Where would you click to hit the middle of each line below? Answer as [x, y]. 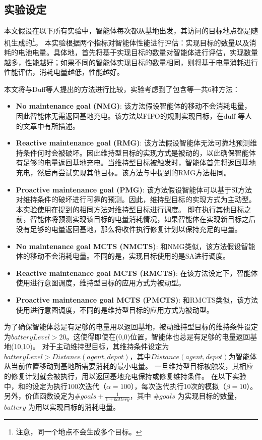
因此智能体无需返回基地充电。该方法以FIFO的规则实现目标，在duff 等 [130, 116]
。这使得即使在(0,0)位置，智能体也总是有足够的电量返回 [158, 336]
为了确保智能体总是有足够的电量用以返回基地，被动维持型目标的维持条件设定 [131, 327]
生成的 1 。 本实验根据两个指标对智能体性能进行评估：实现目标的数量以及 [130, 41]
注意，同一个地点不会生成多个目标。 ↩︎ [79, 431]
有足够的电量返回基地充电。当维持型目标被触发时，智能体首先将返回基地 [136, 162]
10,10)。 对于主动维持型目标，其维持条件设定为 [91, 346]
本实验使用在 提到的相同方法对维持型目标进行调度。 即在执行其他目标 [130, 209]
